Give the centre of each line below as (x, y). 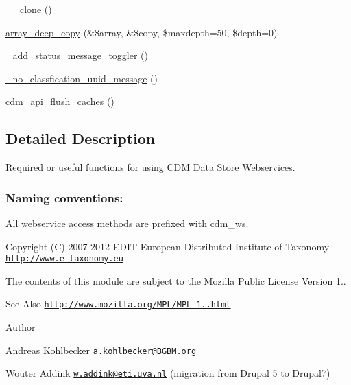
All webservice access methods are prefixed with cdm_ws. (127, 223)
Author (21, 327)
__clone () (29, 9)
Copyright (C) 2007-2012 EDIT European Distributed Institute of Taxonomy (168, 246)
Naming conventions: (64, 197)
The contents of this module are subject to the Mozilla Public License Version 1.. (176, 280)
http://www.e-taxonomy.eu (64, 259)
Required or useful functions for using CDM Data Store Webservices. (150, 167)
